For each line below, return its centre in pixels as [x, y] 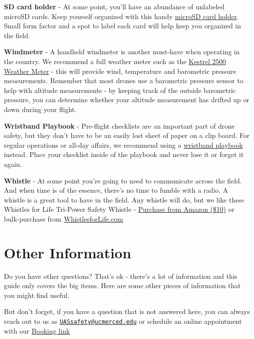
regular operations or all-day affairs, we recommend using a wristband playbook [124, 145]
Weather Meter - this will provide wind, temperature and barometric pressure [120, 71]
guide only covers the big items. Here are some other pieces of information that [122, 285]
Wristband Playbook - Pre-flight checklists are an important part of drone [119, 125]
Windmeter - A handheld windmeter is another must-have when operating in [122, 52]
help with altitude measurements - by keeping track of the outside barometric [120, 90]
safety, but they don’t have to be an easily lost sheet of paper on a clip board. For [127, 135]
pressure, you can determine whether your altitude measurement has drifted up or [127, 100]
